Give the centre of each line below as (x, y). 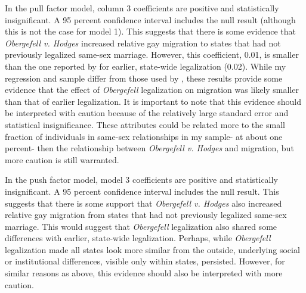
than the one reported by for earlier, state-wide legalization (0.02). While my (146, 66)
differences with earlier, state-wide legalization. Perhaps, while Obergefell (138, 238)
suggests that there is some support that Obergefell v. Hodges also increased (143, 203)
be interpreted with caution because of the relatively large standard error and (147, 113)
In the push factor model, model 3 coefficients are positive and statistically (141, 180)
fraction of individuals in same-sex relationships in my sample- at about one (144, 136)
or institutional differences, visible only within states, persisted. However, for (145, 261)
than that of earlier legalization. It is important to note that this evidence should (153, 101)
